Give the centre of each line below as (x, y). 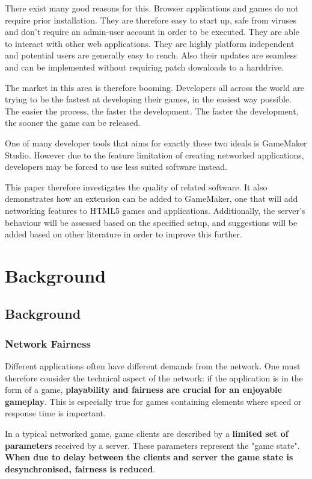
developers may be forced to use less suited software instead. (116, 167)
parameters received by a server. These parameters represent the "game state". (152, 445)
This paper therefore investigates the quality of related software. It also (136, 186)
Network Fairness (48, 343)
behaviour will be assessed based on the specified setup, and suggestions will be (151, 222)
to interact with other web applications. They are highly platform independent (150, 43)
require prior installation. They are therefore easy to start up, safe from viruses (151, 20)
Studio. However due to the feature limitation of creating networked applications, (154, 155)
